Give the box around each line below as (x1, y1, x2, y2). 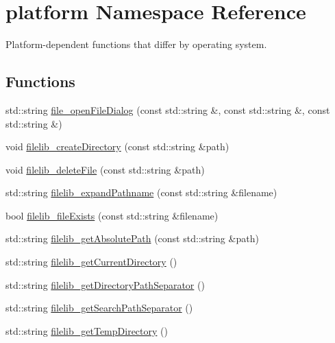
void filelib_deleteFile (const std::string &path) (5, 162, 205, 176)
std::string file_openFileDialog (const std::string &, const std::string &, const (5, 102, 330, 117)
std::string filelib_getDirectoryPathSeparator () (5, 277, 205, 292)
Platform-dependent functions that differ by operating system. (5, 37, 267, 51)
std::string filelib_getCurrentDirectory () (5, 255, 177, 269)
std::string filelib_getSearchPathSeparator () (5, 300, 193, 315)
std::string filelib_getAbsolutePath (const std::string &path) (5, 231, 259, 246)
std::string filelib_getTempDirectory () (5, 323, 168, 338)
